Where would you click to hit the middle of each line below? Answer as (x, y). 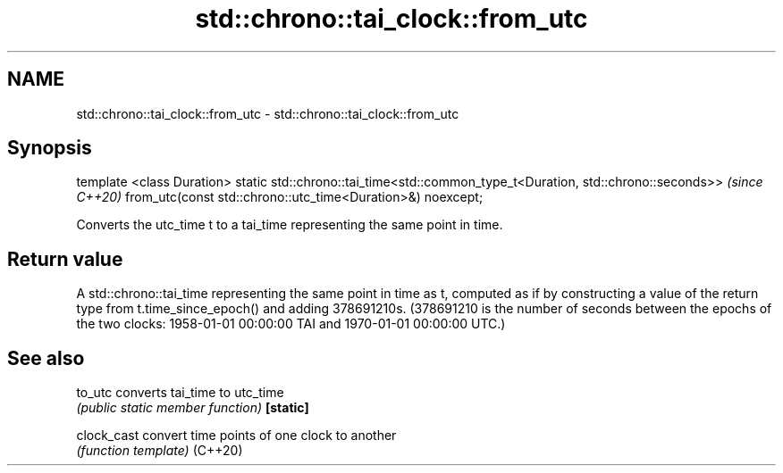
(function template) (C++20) (160, 451)
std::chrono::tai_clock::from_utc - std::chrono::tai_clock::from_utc (268, 113)
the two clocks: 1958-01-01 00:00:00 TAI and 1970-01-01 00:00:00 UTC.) (291, 324)
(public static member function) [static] (193, 408)
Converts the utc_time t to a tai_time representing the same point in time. (290, 225)
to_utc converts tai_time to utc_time (180, 393)
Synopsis (50, 148)
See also (46, 358)
